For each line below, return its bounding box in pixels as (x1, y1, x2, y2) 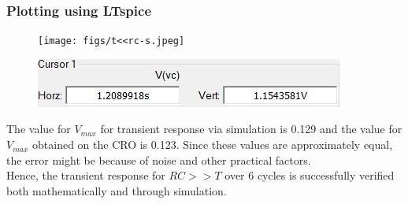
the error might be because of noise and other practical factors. (6, 151, 311, 168)
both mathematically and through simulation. (6, 182, 227, 198)
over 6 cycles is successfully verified (224, 167, 395, 184)
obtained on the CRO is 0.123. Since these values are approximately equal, (32, 136, 393, 153)
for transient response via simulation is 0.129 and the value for (100, 121, 402, 137)
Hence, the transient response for (6, 167, 165, 184)
